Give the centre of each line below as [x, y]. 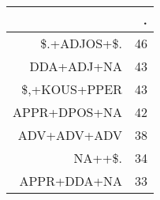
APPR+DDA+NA [71, 181]
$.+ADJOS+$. [81, 43]
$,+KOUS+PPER [72, 89]
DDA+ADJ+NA [76, 66]
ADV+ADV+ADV [70, 135]
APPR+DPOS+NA [67, 112]
